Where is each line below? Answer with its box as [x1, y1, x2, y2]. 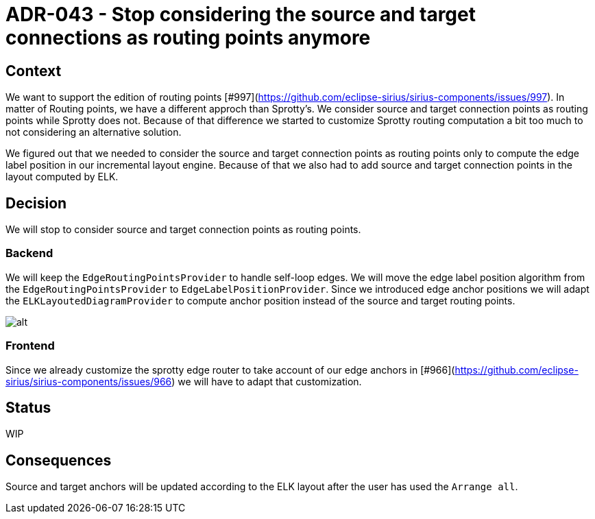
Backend [5, 246, 53, 261]
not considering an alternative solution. [5, 126, 182, 138]
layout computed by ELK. [5, 171, 119, 183]
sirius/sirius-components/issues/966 [5, 375, 172, 387]
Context [5, 62, 62, 80]
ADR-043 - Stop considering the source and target [5, 3, 476, 26]
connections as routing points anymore [5, 26, 371, 49]
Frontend [5, 339, 55, 353]
